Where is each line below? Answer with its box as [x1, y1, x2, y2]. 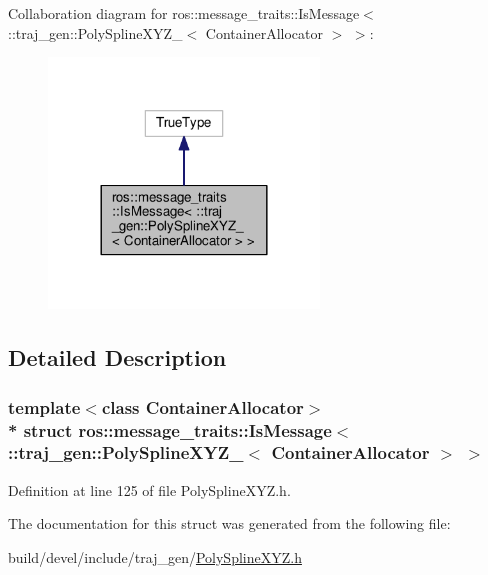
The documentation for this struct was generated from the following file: [8, 513, 451, 534]
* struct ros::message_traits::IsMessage [8, 417, 332, 442]
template [8, 394, 81, 419]
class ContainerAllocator [101, 394, 304, 419]
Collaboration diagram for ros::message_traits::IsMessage [8, 3, 360, 23]
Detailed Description [8, 342, 227, 373]
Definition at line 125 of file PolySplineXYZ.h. [8, 479, 291, 500]
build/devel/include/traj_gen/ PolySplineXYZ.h [8, 546, 302, 567]
